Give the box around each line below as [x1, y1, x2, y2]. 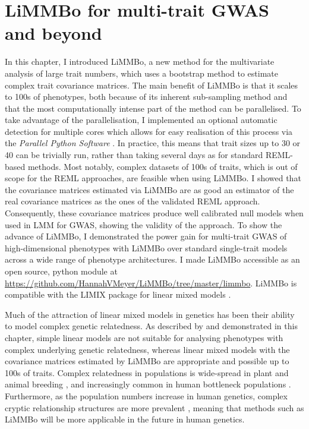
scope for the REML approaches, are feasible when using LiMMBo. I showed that [5, 172, 301, 184]
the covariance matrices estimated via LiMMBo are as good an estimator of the [5, 183, 294, 195]
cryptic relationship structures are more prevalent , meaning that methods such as [5, 401, 304, 414]
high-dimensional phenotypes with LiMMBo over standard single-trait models [5, 241, 288, 254]
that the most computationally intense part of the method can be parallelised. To [5, 102, 301, 114]
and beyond [5, 21, 102, 45]
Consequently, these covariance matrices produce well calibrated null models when [5, 207, 304, 219]
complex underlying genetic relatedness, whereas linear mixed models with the [5, 343, 290, 355]
